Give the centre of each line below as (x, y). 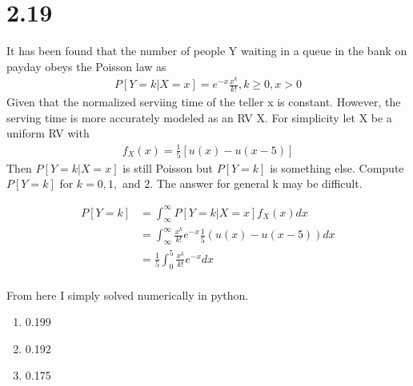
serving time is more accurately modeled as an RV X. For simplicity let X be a (199, 117)
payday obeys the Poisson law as (86, 66)
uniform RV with (48, 133)
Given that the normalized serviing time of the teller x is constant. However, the (204, 102)
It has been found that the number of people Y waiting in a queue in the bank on (207, 51)
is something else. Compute (337, 167)
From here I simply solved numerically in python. (128, 294)
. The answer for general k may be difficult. (256, 183)
